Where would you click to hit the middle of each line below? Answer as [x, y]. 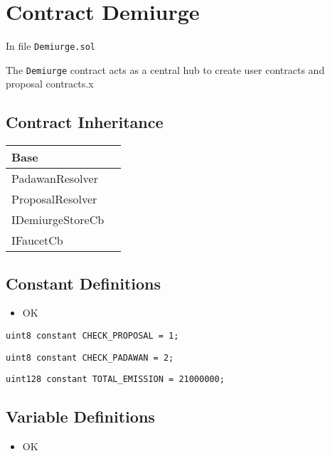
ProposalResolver [54, 199]
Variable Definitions [80, 417]
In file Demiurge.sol [50, 46]
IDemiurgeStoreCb [58, 220]
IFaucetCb [37, 240]
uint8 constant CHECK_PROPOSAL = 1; [92, 336]
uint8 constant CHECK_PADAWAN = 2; [90, 357]
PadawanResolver [55, 179]
